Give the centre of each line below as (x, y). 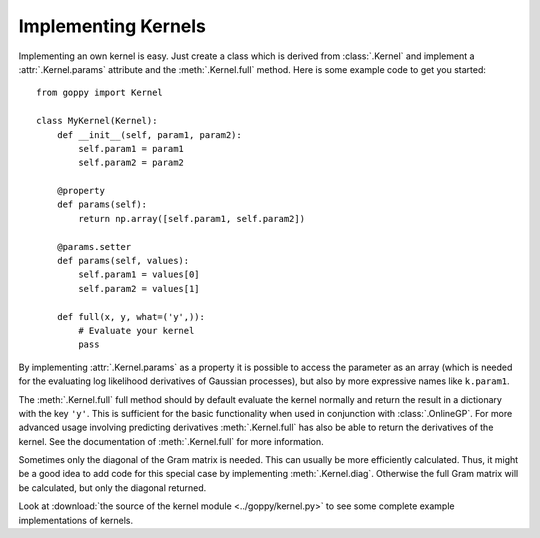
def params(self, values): (123, 261)
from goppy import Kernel (100, 93)
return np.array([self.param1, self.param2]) (191, 218)
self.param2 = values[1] (139, 288)
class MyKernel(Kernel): (97, 121)
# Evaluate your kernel (136, 330)
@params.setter (94, 246)
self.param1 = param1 (131, 148)
